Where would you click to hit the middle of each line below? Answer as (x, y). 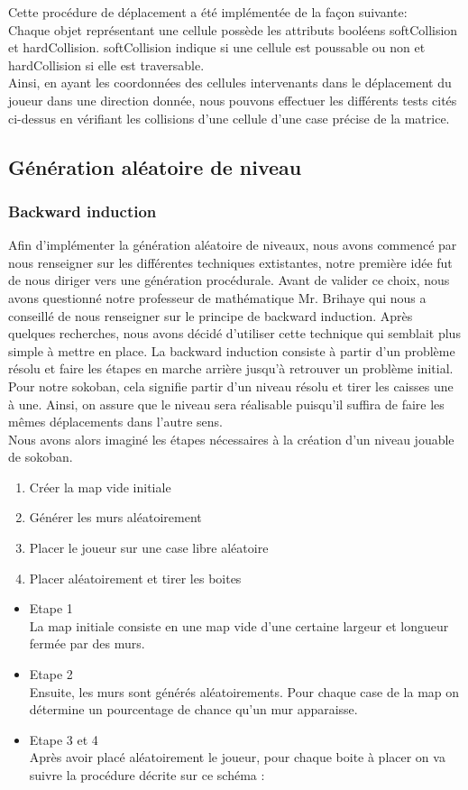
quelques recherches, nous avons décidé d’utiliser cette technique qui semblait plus (234, 333)
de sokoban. (41, 457)
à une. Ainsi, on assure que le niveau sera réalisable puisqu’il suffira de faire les (226, 404)
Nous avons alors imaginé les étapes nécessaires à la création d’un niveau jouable (231, 439)
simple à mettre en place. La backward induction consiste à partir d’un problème (232, 350)
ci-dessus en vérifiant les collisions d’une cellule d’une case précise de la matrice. (229, 118)
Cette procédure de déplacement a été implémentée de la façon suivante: (208, 12)
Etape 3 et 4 (64, 739)
